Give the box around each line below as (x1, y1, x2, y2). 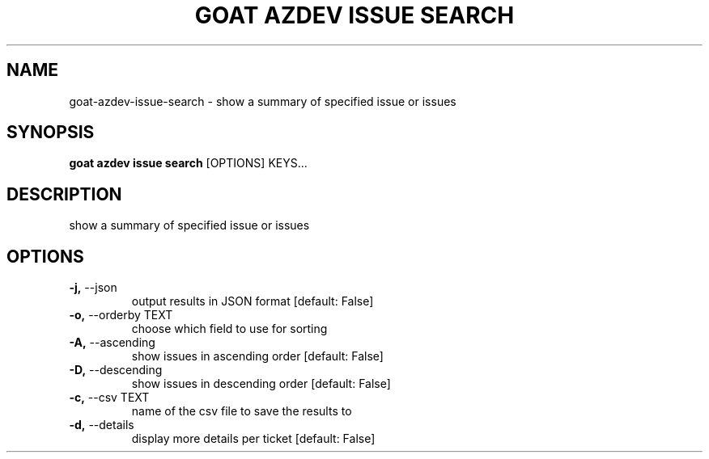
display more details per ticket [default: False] (131, 432, 376, 446)
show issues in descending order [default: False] (131, 377, 391, 391)
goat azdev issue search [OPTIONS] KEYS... (69, 156, 308, 171)
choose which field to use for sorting (131, 322, 328, 336)
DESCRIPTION (6, 183, 122, 204)
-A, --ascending (69, 335, 155, 350)
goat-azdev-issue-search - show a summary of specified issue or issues (69, 94, 456, 108)
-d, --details (69, 418, 134, 432)
